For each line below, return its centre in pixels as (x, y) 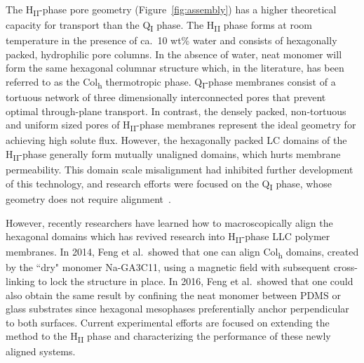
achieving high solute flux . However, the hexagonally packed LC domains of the (176, 140)
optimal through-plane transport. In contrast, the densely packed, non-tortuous (176, 111)
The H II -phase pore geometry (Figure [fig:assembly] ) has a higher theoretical (171, 10)
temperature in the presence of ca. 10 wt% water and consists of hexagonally (171, 40)
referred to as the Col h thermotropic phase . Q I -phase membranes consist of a (171, 82)
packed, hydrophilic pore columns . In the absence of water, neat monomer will (174, 54)
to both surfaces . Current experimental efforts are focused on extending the (168, 322)
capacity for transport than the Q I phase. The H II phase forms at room (159, 26)
